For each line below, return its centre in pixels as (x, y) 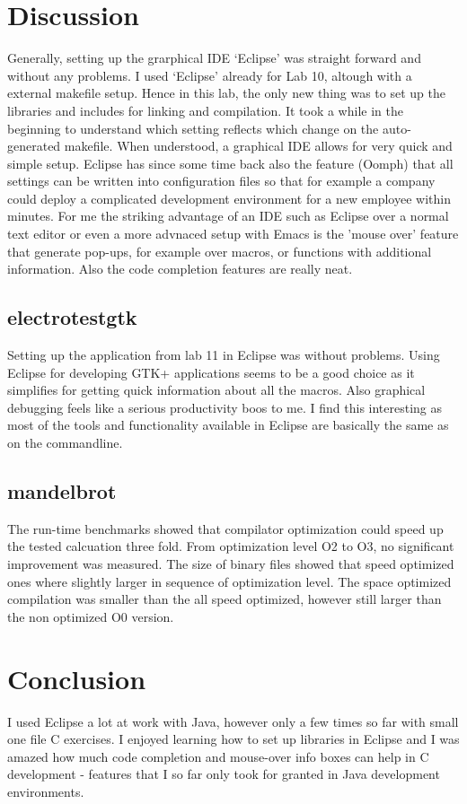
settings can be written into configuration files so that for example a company (221, 181)
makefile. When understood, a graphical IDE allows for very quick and (258, 146)
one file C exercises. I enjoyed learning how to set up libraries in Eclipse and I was (233, 739)
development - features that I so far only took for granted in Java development (224, 774)
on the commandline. (65, 443)
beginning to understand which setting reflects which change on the (193, 128)
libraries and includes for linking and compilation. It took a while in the (205, 110)
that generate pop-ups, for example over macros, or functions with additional (220, 251)
